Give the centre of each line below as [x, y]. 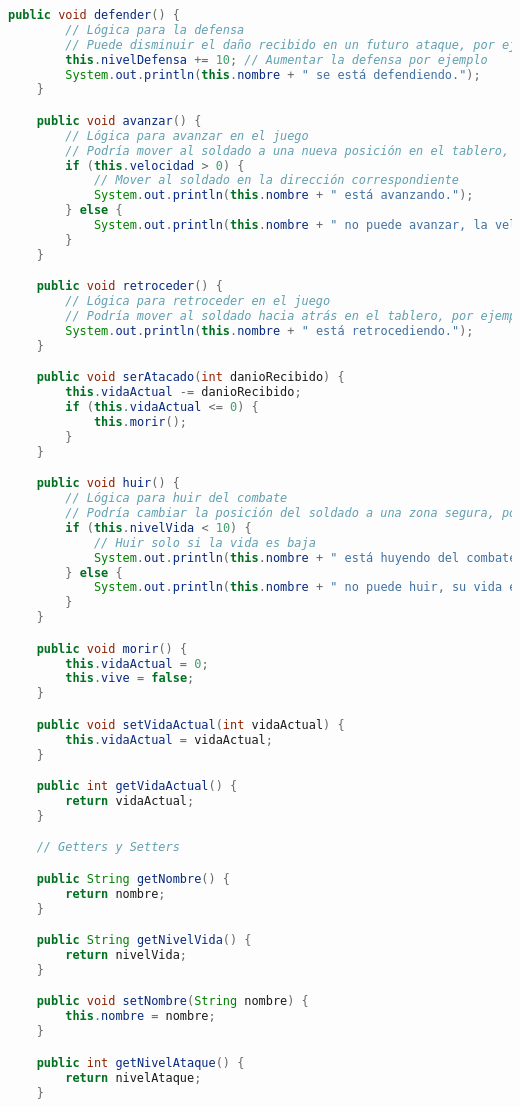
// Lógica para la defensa [155, 29]
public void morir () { [112, 648]
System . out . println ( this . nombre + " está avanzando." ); [283, 195]
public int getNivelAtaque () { [140, 1062]
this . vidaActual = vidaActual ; [169, 739]
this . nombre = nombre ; [140, 1016]
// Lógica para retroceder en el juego [198, 301]
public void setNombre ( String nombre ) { [172, 1001]
